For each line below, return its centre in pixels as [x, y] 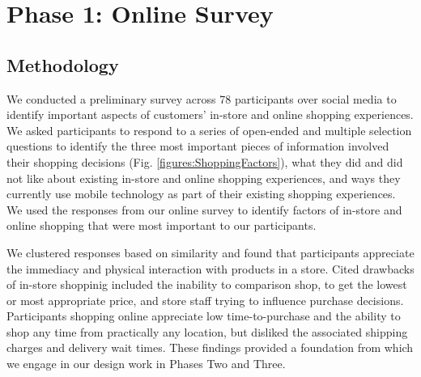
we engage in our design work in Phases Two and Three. [146, 364]
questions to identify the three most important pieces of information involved [198, 146]
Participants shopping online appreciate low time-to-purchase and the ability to [204, 316]
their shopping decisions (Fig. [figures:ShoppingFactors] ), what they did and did [205, 161]
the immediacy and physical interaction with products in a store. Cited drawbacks [210, 268]
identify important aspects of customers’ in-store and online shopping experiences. [210, 114]
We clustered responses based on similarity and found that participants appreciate [210, 252]
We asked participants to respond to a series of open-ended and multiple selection [209, 130]
